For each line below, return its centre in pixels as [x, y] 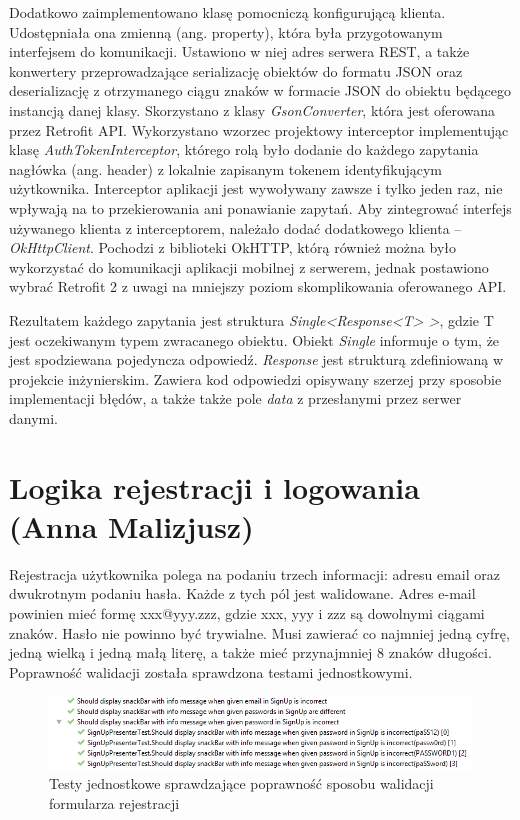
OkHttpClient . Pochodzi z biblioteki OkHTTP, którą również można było [232, 247]
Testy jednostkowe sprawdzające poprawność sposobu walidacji [241, 783]
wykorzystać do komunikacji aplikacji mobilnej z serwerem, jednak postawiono [249, 266]
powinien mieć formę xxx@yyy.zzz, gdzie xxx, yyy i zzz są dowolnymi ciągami [247, 612]
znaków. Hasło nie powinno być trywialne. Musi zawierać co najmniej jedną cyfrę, [259, 632]
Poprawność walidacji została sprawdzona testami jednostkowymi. [211, 671]
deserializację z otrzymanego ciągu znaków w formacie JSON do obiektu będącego [260, 90]
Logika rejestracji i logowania [214, 486]
